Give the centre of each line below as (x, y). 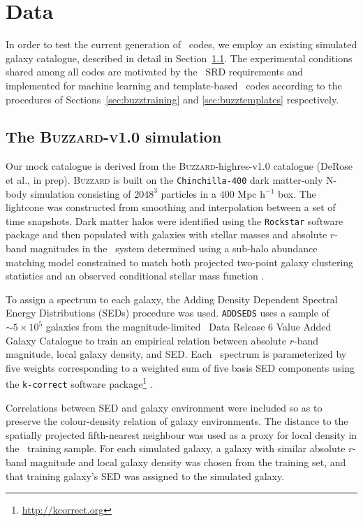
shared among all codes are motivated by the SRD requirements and (154, 72)
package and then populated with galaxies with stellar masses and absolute (166, 234)
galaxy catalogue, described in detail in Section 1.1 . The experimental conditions (179, 58)
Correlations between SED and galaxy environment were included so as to (164, 407)
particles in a (189, 193)
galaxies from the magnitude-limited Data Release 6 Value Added (188, 327)
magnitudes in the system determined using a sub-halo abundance (174, 248)
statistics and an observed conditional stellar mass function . (135, 276)
